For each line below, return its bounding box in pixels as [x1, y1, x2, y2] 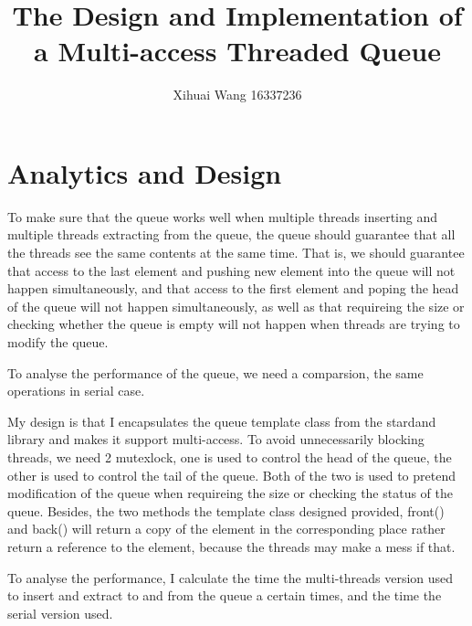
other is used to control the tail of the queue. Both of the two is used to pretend [7, 465, 456, 484]
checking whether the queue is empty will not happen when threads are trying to [7, 314, 460, 334]
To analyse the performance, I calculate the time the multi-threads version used [7, 568, 454, 587]
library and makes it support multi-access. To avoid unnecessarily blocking [7, 430, 425, 449]
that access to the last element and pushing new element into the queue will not [7, 260, 456, 280]
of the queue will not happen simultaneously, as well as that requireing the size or [7, 296, 465, 315]
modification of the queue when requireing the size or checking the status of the [7, 483, 453, 503]
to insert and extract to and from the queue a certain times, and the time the [7, 586, 442, 605]
